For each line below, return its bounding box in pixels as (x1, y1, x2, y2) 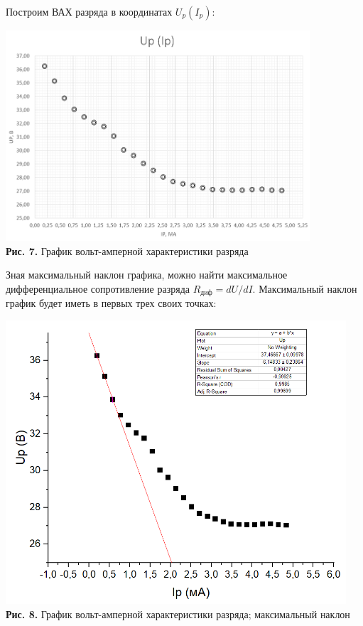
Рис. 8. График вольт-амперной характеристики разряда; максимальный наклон (6, 606, 350, 621)
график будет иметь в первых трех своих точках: (6, 296, 217, 311)
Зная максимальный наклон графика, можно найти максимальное (6, 267, 288, 282)
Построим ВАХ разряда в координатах (6, 4, 173, 18)
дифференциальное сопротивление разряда (6, 281, 190, 296)
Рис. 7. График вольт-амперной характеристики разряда (6, 243, 249, 258)
